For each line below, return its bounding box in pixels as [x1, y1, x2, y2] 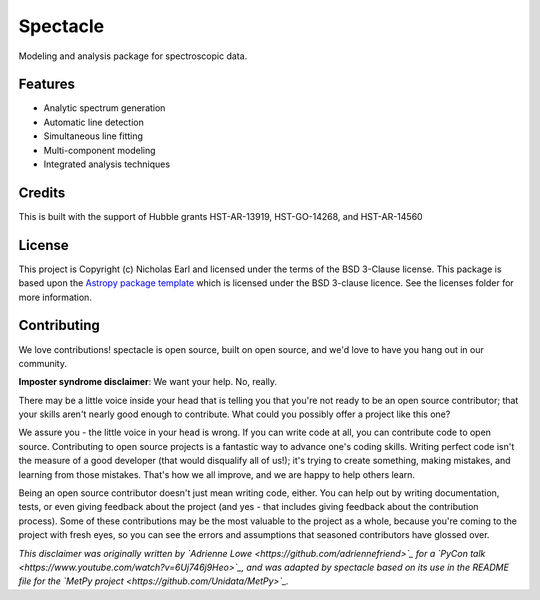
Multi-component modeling [43, 144, 156, 156]
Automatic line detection [43, 116, 144, 128]
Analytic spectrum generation [43, 102, 166, 114]
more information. [18, 291, 92, 303]
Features [18, 76, 75, 93]
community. [18, 357, 67, 369]
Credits [18, 184, 66, 201]
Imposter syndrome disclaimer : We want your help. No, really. [18, 376, 278, 388]
